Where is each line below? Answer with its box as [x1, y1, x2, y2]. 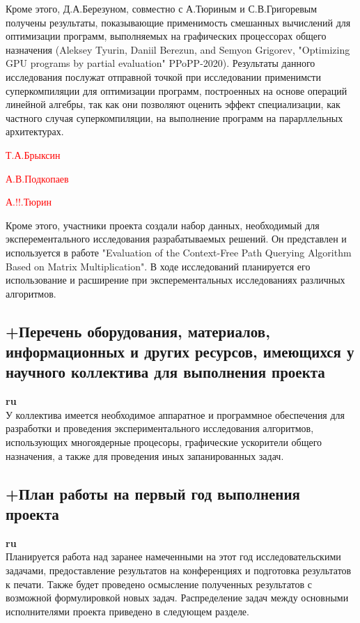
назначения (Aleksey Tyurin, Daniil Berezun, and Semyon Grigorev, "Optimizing [6, 42, 350, 56]
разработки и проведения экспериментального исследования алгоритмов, [6, 421, 314, 436]
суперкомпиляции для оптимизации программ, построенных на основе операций [6, 83, 347, 98]
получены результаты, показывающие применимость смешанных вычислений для [6, 15, 351, 29]
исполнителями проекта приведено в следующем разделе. [6, 603, 249, 618]
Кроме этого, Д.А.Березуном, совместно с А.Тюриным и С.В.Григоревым [6, 1, 318, 15]
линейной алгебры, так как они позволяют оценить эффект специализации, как [6, 97, 341, 111]
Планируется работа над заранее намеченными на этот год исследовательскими [6, 549, 341, 564]
